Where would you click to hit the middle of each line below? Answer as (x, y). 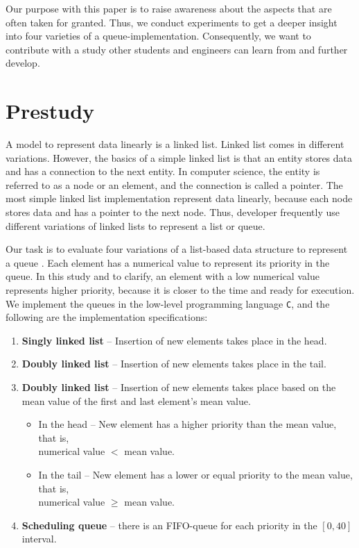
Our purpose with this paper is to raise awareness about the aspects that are (169, 8)
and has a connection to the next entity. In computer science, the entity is (163, 171)
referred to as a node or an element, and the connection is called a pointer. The (174, 184)
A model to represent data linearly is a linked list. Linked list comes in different (175, 144)
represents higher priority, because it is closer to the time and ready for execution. (180, 290)
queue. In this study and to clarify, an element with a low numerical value (163, 276)
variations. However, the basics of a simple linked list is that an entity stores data (179, 157)
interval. (39, 539)
